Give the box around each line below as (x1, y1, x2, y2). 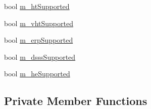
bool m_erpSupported (4, 35, 73, 45)
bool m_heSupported (4, 68, 70, 79)
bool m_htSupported (4, 1, 70, 11)
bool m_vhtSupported (4, 18, 73, 28)
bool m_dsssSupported (4, 51, 76, 62)
